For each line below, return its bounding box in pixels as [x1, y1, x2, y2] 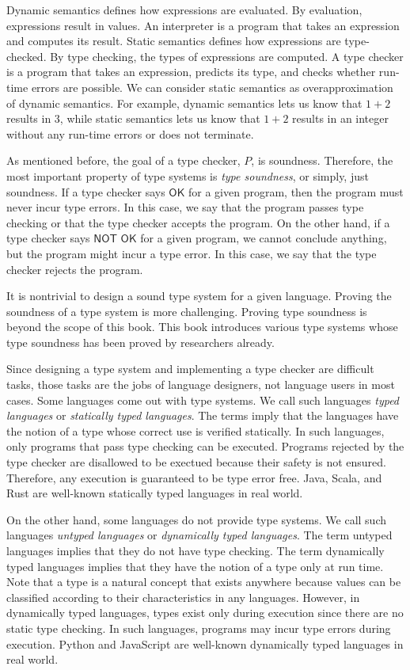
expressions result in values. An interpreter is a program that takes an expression [6, 17, 400, 33]
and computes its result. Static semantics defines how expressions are [6, 32, 341, 49]
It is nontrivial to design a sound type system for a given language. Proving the [6, 287, 392, 304]
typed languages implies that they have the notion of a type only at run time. [6, 558, 384, 574]
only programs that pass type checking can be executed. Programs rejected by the [6, 438, 404, 455]
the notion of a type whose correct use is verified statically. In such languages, [6, 422, 385, 439]
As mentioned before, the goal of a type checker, [6, 152, 241, 169]
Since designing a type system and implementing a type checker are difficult [6, 360, 374, 377]
